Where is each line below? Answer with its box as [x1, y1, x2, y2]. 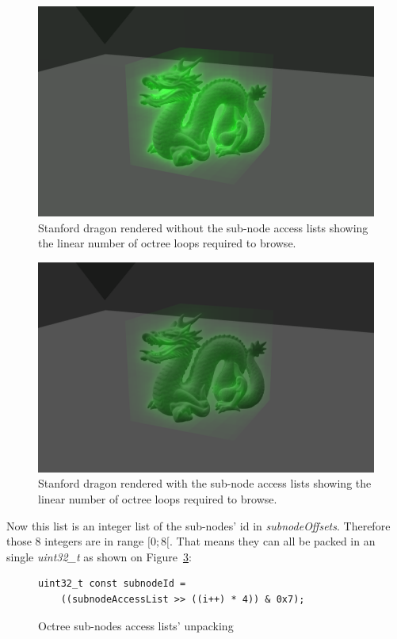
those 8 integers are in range [6, 533, 144, 549]
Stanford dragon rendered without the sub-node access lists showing [38, 219, 368, 235]
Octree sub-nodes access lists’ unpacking [38, 617, 234, 633]
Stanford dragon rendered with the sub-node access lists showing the [38, 475, 372, 492]
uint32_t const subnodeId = [38, 578, 186, 590]
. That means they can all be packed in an [170, 533, 376, 549]
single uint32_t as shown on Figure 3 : [6, 548, 192, 564]
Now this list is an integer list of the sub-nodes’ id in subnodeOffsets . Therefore [6, 517, 391, 534]
